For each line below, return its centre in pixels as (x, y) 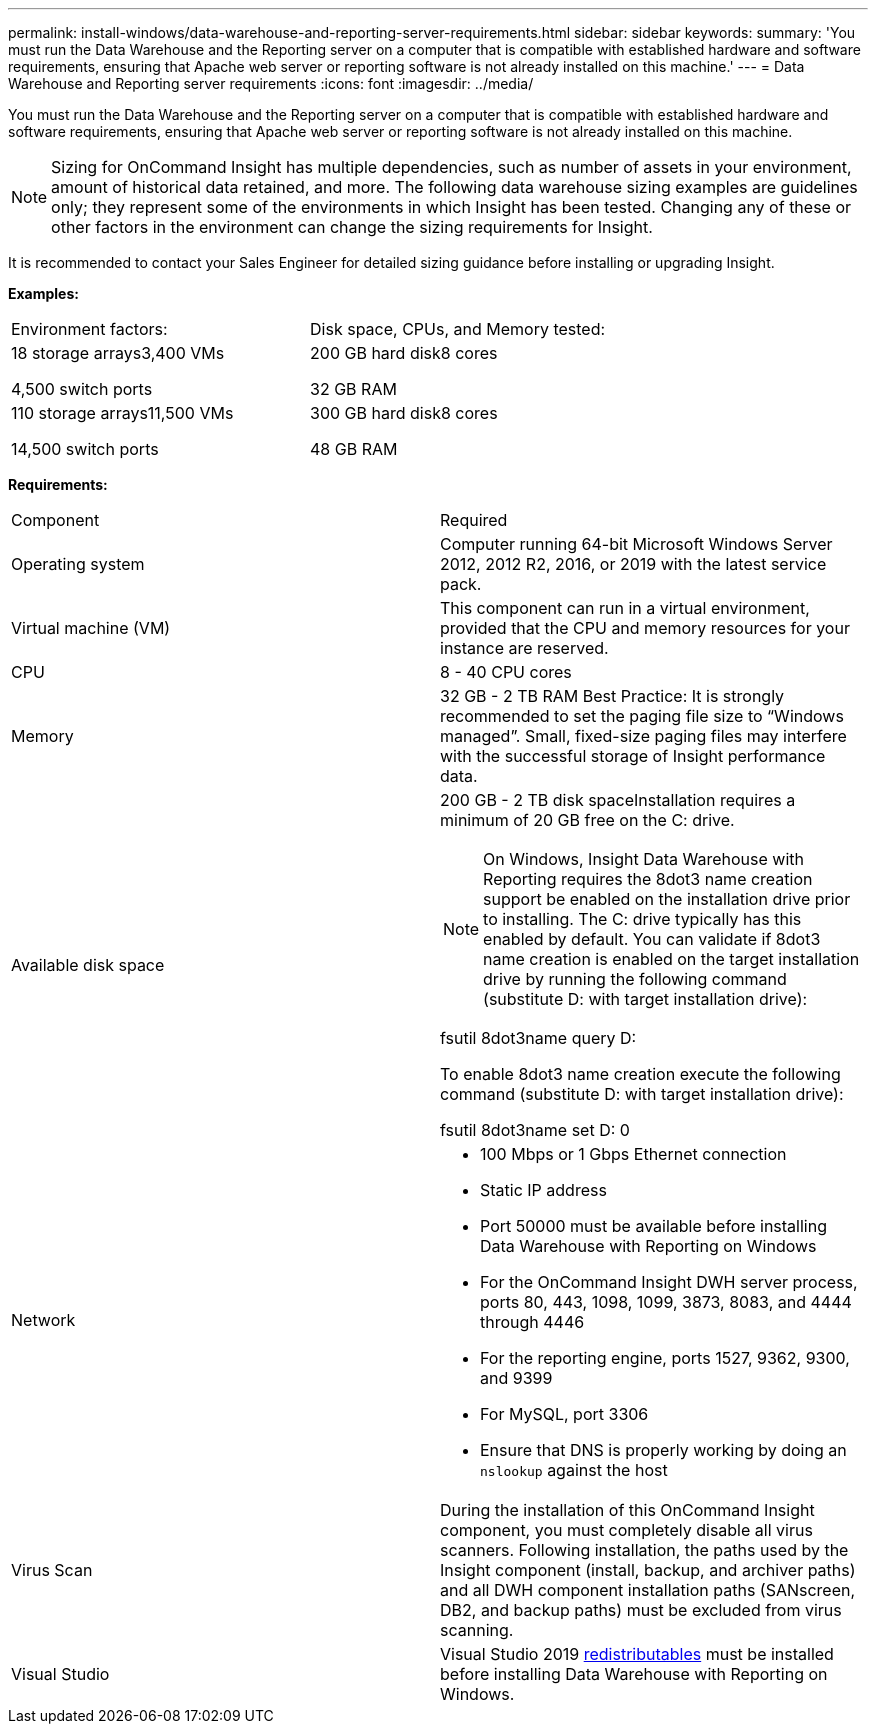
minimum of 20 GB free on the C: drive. (587, 820)
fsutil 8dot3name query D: (538, 1038)
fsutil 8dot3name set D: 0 (535, 1130)
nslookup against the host (574, 1470)
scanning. (477, 1630)
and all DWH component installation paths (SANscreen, (648, 1590)
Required (474, 520)
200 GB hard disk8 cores (404, 353)
